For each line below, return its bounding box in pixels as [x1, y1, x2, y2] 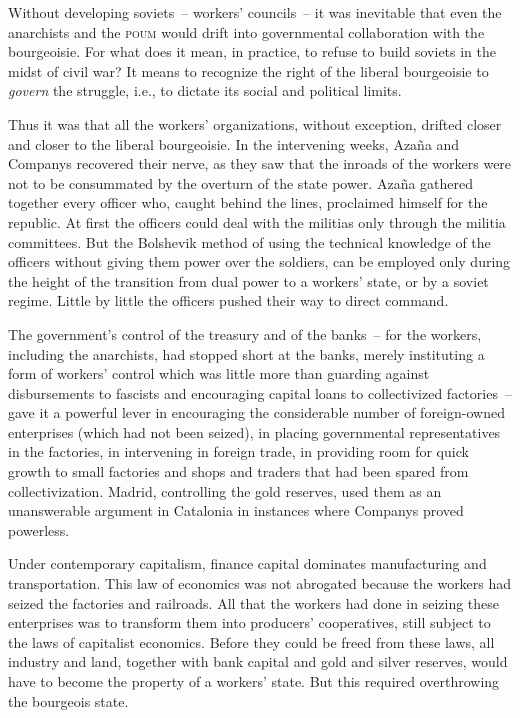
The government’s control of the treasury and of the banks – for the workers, [8, 323, 482, 344]
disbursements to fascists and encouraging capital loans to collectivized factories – [8, 382, 512, 403]
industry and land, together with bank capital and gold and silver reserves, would [8, 651, 508, 672]
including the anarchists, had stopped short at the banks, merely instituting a [8, 343, 485, 364]
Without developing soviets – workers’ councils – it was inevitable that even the [8, 2, 502, 22]
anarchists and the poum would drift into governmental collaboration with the [8, 21, 485, 42]
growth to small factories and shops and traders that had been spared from [8, 461, 469, 482]
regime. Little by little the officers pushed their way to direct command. [8, 290, 449, 311]
